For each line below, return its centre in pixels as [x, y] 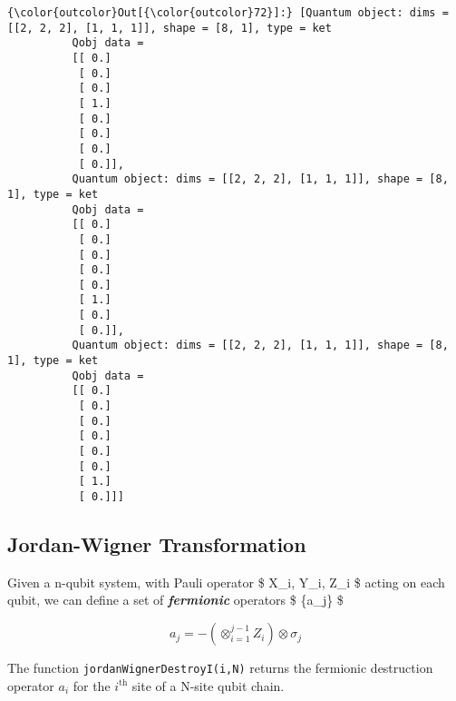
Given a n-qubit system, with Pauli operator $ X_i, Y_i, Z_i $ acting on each [226, 582]
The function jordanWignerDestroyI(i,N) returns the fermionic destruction [220, 668]
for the [92, 685]
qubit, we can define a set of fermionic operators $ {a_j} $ [175, 600]
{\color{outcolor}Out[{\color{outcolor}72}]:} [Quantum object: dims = [228, 13]
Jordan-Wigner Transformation [157, 544]
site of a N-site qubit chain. [208, 685]
